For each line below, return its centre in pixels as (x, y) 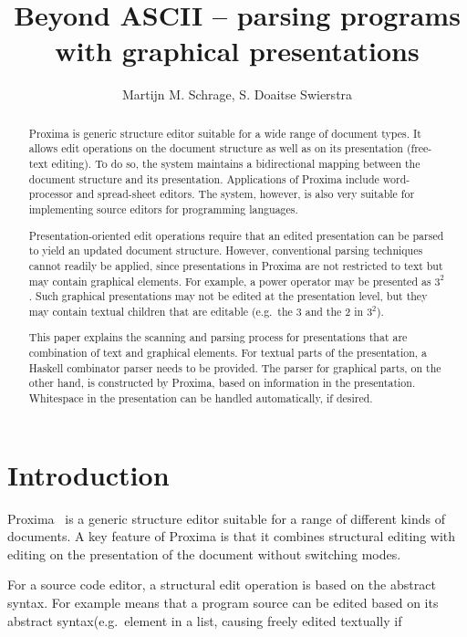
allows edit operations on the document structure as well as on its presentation (216, 148)
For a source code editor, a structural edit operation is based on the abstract (222, 585)
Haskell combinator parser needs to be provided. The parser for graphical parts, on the (235, 367)
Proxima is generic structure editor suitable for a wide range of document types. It (225, 133)
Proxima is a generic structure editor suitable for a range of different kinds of (226, 518)
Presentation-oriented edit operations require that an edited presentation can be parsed (236, 235)
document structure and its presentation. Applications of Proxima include (204, 178)
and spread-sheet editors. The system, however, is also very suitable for (245, 194)
